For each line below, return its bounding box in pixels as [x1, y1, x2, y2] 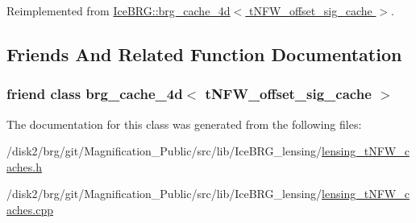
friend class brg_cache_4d [6, 84, 183, 104]
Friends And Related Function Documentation [6, 41, 402, 66]
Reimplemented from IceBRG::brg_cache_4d [6, 2, 231, 19]
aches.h [6, 158, 43, 175]
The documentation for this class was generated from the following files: [6, 115, 362, 132]
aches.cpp [6, 200, 54, 217]
